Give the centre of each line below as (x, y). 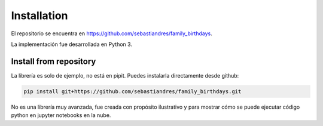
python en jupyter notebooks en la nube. (61, 115)
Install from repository (54, 61)
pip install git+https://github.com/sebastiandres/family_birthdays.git (132, 91)
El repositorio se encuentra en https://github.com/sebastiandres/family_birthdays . (112, 33)
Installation (39, 16)
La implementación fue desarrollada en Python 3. (72, 44)
